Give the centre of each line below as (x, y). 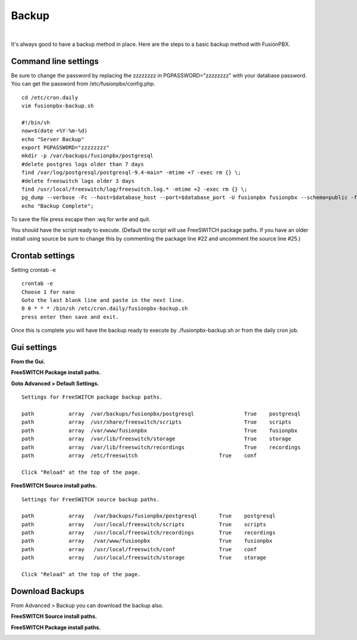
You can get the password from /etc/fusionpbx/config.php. (83, 84)
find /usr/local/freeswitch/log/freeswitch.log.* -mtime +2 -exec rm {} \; (134, 189)
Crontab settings (43, 255)
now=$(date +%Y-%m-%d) (55, 131)
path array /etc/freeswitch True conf (139, 455)
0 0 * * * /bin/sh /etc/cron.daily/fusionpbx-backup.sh (105, 309)
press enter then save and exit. (70, 317)
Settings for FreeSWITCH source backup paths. (91, 499)
